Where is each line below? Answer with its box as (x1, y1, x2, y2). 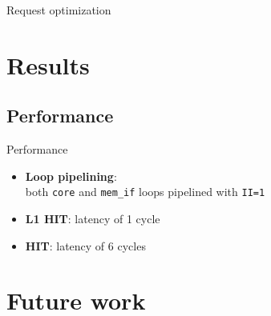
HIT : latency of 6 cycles (25, 237, 146, 254)
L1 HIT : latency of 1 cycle (25, 210, 160, 227)
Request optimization (6, 2, 111, 18)
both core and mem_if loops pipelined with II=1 (25, 183, 265, 200)
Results (6, 48, 90, 81)
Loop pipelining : (25, 167, 117, 184)
